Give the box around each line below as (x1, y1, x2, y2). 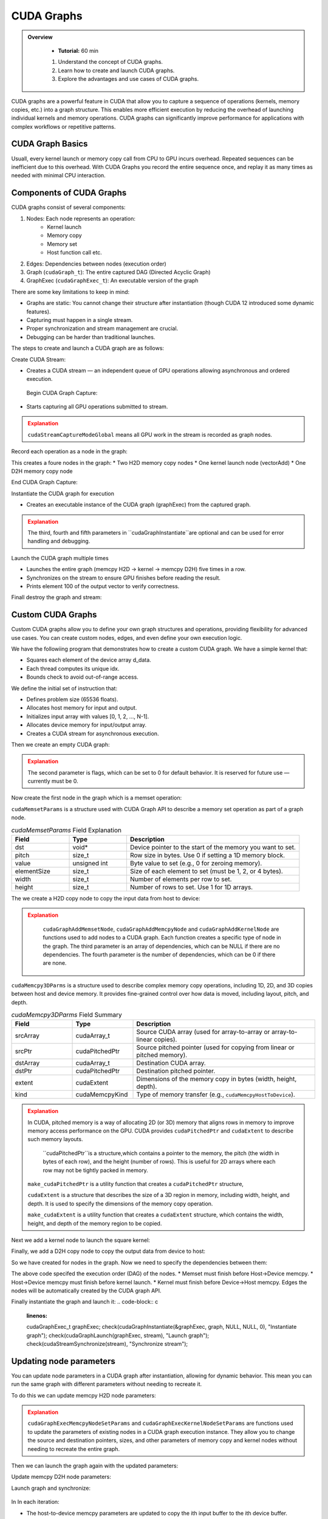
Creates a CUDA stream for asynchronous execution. (26, 730, 159, 737)
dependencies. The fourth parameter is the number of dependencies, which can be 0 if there (43, 951, 276, 958)
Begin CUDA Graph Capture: (26, 389, 98, 396)
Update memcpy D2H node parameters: (11, 1473, 112, 1481)
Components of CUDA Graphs (11, 188, 127, 198)
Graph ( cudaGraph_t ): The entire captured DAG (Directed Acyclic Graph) (26, 269, 211, 276)
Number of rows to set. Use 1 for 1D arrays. (129, 883, 253, 891)
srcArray (15, 1032, 39, 1040)
